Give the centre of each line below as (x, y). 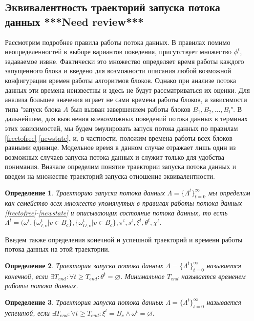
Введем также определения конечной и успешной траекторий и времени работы (124, 239)
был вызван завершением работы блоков (130, 109)
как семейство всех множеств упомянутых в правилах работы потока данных (124, 203)
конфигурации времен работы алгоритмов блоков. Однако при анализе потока (121, 80)
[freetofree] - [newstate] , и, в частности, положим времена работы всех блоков (119, 138)
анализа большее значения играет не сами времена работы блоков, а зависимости (126, 99)
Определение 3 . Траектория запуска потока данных (84, 302)
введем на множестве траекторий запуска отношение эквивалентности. (110, 176)
